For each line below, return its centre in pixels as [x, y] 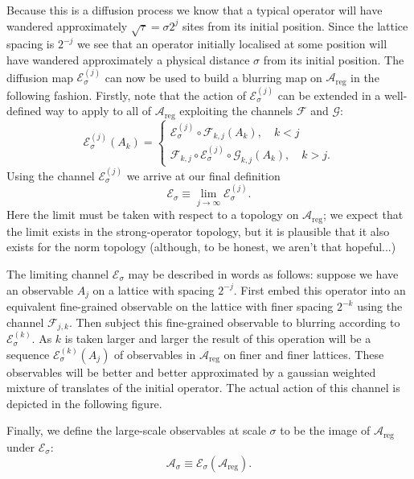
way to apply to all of [98, 111]
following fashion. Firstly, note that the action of [126, 95]
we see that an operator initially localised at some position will [232, 44]
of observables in [155, 354]
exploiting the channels [236, 111]
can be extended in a [329, 95]
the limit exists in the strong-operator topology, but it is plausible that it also [198, 231]
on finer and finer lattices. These [304, 354]
